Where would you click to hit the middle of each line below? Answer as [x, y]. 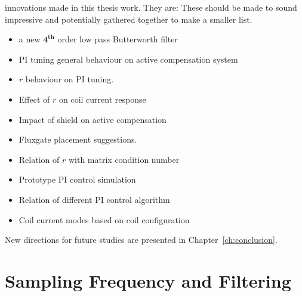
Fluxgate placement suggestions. [78, 139]
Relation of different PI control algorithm [94, 199]
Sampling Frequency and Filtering [148, 280]
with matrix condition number [124, 159]
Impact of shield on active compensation [93, 119]
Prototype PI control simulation [77, 179]
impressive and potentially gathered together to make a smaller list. [129, 19]
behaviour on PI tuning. [70, 79]
